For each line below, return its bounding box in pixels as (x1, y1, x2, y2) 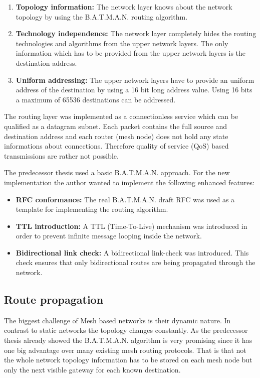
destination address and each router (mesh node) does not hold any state (4, 131, 228, 141)
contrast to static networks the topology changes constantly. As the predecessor (4, 325, 248, 335)
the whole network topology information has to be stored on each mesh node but (4, 354, 252, 365)
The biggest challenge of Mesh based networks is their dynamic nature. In (4, 315, 231, 325)
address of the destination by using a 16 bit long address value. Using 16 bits (16, 84, 252, 95)
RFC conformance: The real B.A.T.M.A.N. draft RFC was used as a (16, 194, 235, 204)
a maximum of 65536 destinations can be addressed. (16, 94, 176, 104)
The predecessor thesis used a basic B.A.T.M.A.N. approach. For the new (4, 167, 230, 178)
